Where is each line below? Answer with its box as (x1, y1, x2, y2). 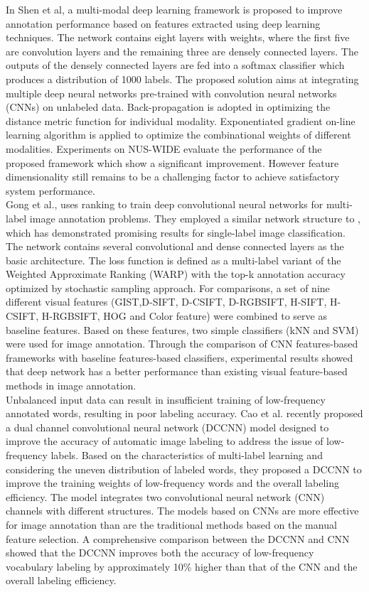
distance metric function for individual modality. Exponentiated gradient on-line (6, 113, 355, 128)
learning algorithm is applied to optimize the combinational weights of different (6, 127, 351, 142)
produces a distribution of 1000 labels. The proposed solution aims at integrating (6, 71, 359, 86)
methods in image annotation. (6, 378, 137, 393)
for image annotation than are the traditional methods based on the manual (6, 517, 337, 532)
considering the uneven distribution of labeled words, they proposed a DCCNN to (6, 461, 362, 476)
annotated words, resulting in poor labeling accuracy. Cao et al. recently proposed (6, 406, 363, 421)
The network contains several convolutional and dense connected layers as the (6, 239, 344, 254)
